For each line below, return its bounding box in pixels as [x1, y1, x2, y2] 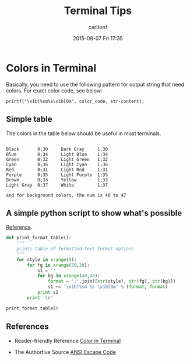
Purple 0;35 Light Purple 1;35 [6, 171, 108, 178]
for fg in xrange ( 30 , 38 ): [27, 262, 90, 268]
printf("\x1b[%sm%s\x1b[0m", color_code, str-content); [6, 98, 145, 104]
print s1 [37, 290, 59, 295]
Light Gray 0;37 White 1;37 [6, 182, 108, 188]
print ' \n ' [27, 294, 54, 301]
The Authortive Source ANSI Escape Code [14, 348, 117, 355]
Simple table [6, 114, 52, 124]
